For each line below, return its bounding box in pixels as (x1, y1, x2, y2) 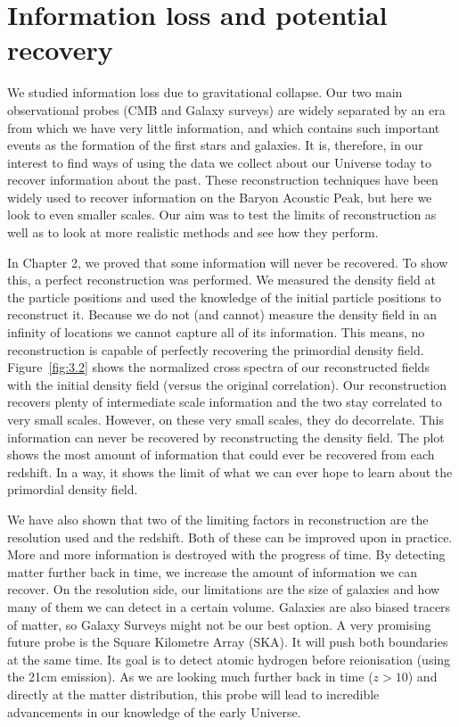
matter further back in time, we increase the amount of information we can (7, 562, 417, 581)
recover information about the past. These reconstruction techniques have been (7, 170, 439, 189)
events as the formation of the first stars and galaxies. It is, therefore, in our (7, 136, 423, 154)
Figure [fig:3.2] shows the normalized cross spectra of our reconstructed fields (7, 358, 430, 376)
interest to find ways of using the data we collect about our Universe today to (7, 153, 432, 171)
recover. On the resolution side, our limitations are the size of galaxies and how (7, 580, 440, 599)
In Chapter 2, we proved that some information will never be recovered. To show (7, 252, 448, 271)
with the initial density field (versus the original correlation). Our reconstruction (7, 375, 447, 393)
